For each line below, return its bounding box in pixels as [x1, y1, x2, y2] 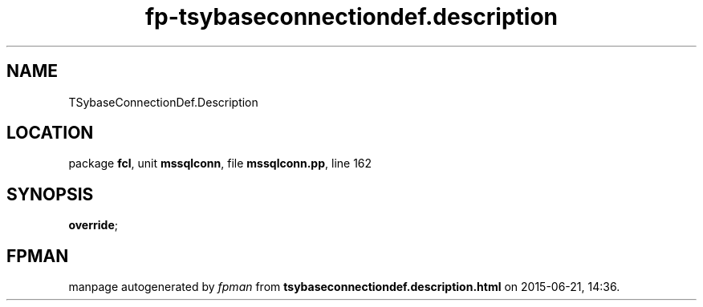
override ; [68, 218, 118, 232]
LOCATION [6, 123, 94, 143]
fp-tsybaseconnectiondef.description [144, 3, 559, 30]
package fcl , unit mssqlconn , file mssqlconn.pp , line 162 [68, 156, 372, 171]
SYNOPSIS [6, 184, 94, 204]
